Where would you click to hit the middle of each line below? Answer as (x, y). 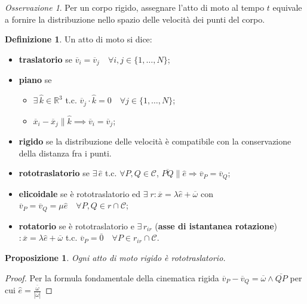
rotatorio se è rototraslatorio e (76, 225)
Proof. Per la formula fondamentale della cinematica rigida (112, 277)
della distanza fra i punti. (65, 153)
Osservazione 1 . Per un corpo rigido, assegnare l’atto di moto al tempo (135, 7)
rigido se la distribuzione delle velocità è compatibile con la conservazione (155, 141)
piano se (35, 80)
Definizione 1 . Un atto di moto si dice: (79, 39)
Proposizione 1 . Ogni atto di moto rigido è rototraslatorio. (115, 258)
